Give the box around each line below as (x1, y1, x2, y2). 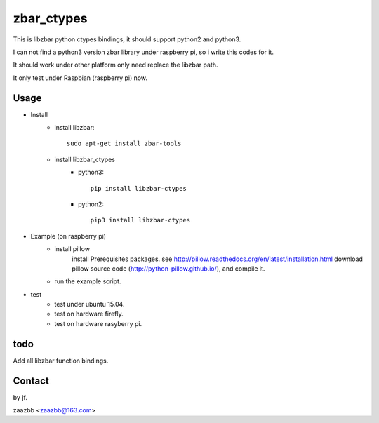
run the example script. (54, 277, 121, 286)
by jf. (13, 393, 27, 401)
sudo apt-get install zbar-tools (67, 140, 182, 147)
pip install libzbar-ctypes (90, 184, 187, 192)
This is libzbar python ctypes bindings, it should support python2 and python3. (13, 35, 241, 43)
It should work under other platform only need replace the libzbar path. (13, 60, 218, 69)
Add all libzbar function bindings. (13, 356, 109, 365)
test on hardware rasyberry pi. (54, 319, 142, 328)
